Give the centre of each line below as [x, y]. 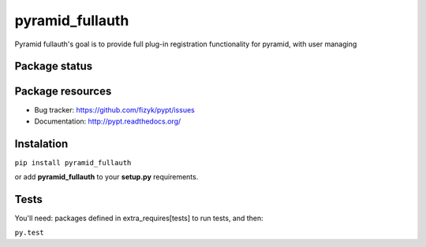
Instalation [41, 144]
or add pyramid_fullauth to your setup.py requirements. [106, 177]
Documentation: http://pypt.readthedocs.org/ [108, 121]
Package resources [63, 92]
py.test [30, 233]
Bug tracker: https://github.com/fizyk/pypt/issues [114, 110]
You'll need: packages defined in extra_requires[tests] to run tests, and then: [139, 218]
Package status [54, 66]
